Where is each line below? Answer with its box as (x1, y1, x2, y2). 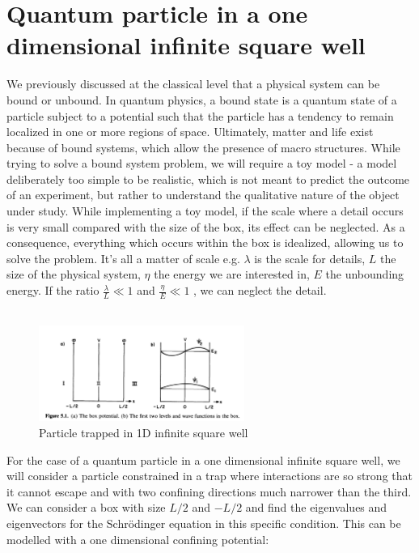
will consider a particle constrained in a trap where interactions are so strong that (6, 467, 413, 484)
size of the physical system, (6, 266, 141, 283)
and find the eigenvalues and (245, 499, 387, 516)
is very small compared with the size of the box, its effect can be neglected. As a (6, 218, 405, 235)
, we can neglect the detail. (193, 282, 327, 299)
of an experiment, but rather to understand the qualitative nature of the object (6, 186, 400, 203)
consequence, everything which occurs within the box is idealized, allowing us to (6, 234, 404, 251)
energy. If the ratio (6, 282, 99, 299)
